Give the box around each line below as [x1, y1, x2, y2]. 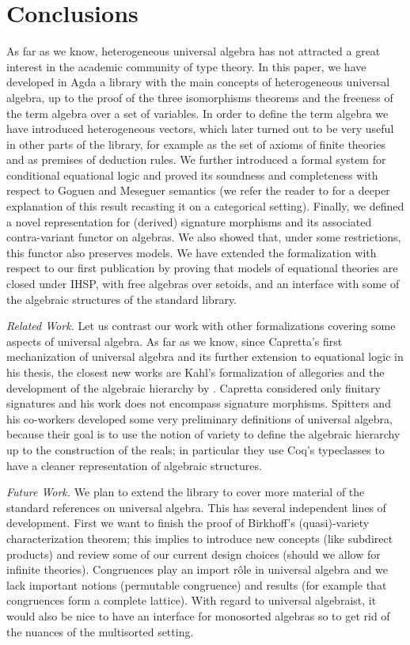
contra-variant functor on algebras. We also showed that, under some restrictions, [6, 229, 401, 245]
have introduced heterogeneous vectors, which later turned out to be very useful [6, 120, 394, 137]
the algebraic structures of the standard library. [6, 290, 237, 307]
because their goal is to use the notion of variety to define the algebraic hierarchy [6, 426, 401, 442]
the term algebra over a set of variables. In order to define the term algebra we [6, 104, 389, 121]
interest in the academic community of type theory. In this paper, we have [6, 58, 366, 74]
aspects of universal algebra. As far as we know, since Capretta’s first [6, 332, 343, 349]
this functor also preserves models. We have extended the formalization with [6, 244, 377, 260]
